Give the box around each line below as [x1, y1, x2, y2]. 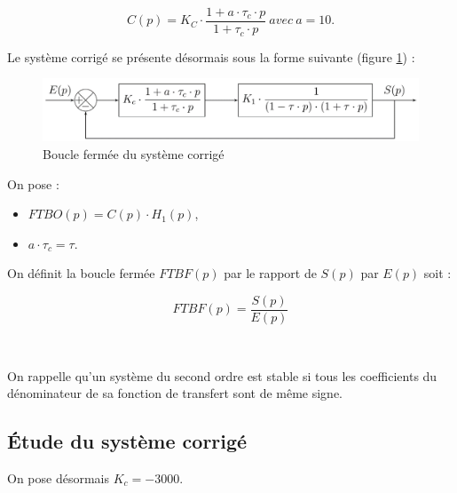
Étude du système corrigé [7, 427, 248, 455]
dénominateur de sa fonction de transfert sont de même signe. [7, 384, 343, 402]
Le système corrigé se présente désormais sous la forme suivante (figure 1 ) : [7, 47, 415, 66]
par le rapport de [224, 264, 317, 282]
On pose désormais [7, 468, 109, 487]
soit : [423, 264, 452, 282]
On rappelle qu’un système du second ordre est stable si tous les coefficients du [7, 366, 437, 385]
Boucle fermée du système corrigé [43, 144, 225, 163]
